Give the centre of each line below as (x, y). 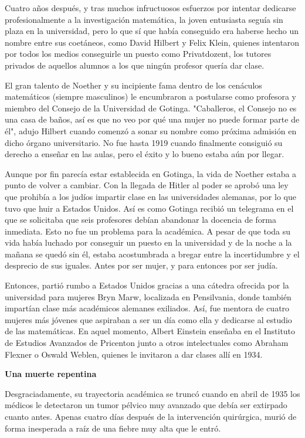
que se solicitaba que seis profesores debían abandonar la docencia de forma (140, 220)
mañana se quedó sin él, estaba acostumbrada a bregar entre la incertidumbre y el (152, 254)
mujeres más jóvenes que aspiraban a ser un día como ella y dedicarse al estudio (148, 319)
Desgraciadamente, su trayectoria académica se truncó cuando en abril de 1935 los (152, 393)
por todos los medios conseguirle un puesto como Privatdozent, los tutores (138, 54)
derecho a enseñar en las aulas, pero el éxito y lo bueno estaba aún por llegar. (145, 154)
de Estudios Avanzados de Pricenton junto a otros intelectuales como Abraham (147, 343)
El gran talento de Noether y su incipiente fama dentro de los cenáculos (133, 85)
